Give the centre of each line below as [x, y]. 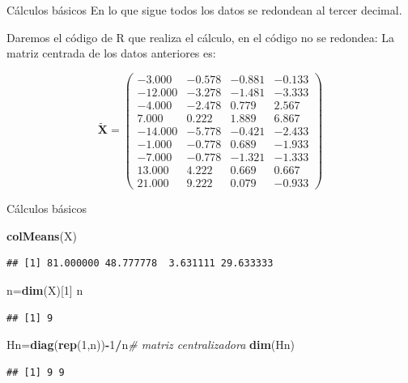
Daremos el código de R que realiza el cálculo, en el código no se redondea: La [201, 37]
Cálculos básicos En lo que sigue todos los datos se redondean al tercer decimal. [204, 10]
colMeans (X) [42, 235]
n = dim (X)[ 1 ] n [45, 289]
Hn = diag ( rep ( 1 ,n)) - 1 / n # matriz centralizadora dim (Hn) [151, 345]
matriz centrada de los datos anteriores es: [111, 53]
